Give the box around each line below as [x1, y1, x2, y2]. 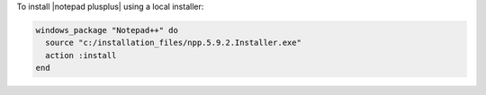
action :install [45, 50, 117, 60]
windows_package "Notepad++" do [35, 25, 179, 35]
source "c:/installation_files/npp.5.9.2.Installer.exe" [45, 38, 301, 48]
